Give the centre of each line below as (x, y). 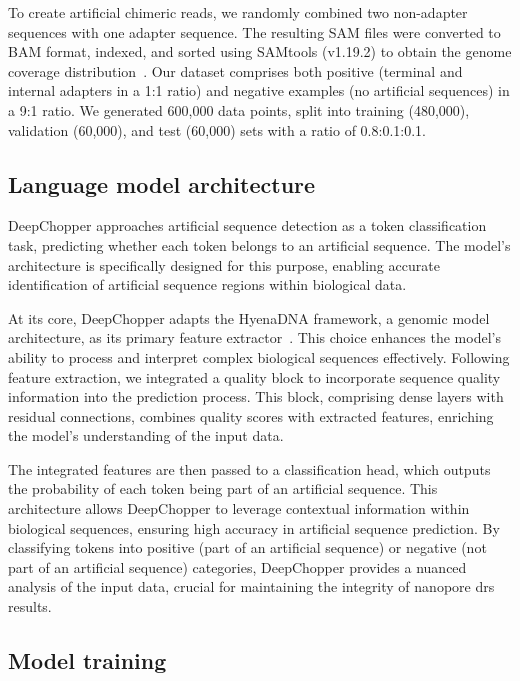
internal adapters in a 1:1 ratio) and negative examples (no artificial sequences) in (259, 90)
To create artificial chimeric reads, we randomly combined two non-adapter (238, 12)
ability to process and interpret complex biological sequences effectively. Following (259, 356)
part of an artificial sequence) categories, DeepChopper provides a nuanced (237, 566)
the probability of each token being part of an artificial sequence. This (223, 488)
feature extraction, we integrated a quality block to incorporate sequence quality (254, 376)
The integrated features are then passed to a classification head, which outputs (249, 468)
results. (30, 606)
